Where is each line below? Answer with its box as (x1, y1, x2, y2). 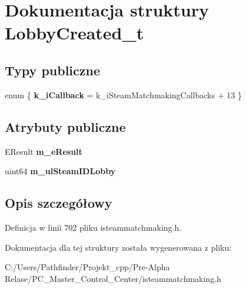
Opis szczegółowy (5, 194, 112, 212)
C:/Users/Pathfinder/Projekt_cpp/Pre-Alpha (5, 261, 170, 273)
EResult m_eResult (5, 145, 82, 157)
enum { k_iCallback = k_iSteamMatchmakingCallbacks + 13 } (5, 88, 242, 101)
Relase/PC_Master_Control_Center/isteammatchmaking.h (5, 272, 221, 284)
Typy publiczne (5, 61, 101, 79)
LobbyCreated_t (5, 21, 144, 45)
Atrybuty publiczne (5, 117, 126, 135)
